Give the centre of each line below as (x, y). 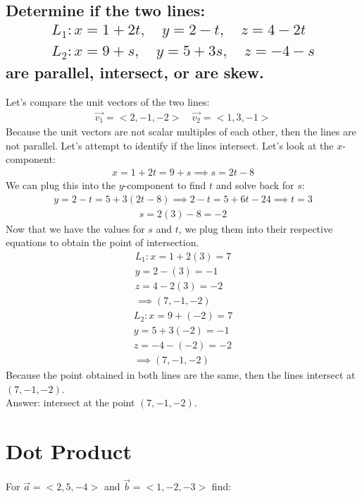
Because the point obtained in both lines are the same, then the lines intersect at (181, 375)
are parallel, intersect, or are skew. (135, 72)
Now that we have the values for (75, 228)
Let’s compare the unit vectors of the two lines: (108, 102)
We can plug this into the (61, 185)
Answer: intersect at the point (70, 402)
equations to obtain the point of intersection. (102, 242)
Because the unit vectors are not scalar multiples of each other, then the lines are (181, 132)
